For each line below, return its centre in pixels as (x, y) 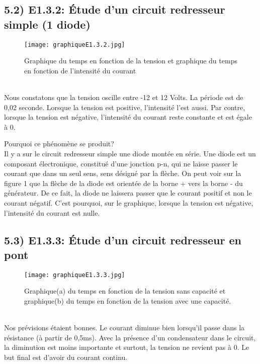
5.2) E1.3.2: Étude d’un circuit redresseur (115, 9)
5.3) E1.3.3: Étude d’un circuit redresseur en (123, 240)
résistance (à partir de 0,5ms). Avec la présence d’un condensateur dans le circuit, (130, 337)
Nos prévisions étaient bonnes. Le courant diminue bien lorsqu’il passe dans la (124, 328)
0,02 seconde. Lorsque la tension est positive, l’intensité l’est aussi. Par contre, (125, 107)
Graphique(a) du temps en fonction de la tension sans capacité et (125, 291)
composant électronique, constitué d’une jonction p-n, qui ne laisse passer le (121, 163)
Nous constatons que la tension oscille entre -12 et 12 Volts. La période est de (124, 97)
